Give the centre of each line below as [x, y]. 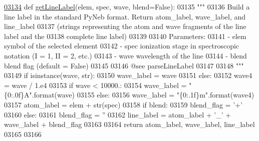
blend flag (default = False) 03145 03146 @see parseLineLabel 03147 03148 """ [124, 65]
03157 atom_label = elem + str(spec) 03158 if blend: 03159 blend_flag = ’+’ [123, 104]
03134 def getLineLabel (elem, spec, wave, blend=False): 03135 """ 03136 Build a [127, 6]
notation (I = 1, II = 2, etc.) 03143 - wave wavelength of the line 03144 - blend [125, 55]
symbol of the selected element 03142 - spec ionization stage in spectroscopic [122, 46]
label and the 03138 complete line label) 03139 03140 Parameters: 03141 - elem [125, 36]
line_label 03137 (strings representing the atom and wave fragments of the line [125, 26]
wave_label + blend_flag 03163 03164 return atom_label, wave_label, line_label [129, 124]
